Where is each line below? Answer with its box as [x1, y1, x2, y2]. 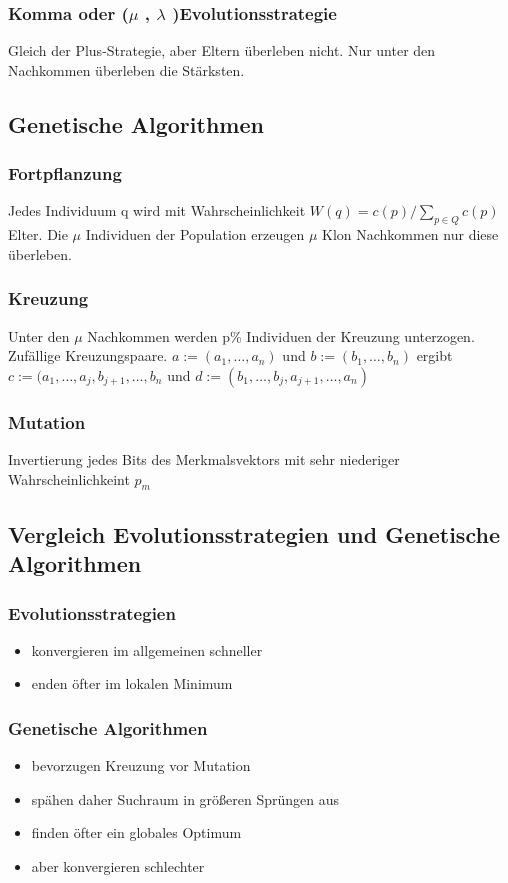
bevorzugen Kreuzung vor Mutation [31, 755, 251, 776]
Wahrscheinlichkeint [8, 468, 130, 489]
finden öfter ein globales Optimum [31, 822, 242, 843]
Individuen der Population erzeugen [85, 224, 305, 245]
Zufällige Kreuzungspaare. [8, 345, 168, 366]
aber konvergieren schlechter [31, 855, 205, 876]
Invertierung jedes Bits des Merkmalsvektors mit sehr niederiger [8, 449, 400, 470]
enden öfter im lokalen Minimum [31, 673, 233, 694]
